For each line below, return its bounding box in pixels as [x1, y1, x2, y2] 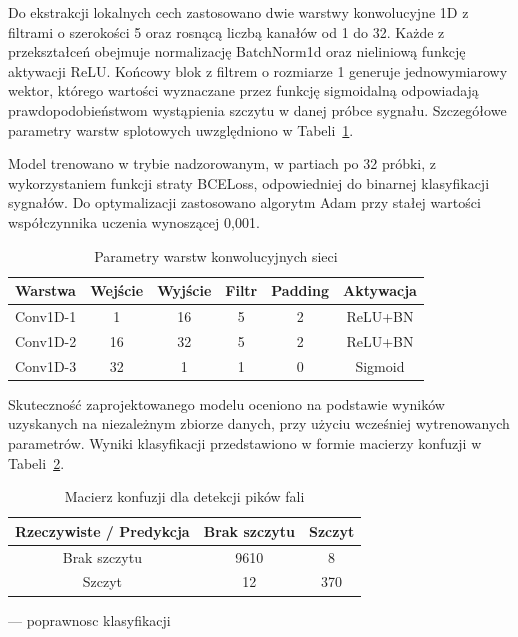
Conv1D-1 [15, 305, 77, 326]
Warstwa [15, 280, 76, 301]
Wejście [90, 280, 144, 301]
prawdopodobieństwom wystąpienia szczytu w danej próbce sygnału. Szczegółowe [8, 99, 507, 120]
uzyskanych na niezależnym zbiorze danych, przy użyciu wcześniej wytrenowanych [8, 413, 510, 434]
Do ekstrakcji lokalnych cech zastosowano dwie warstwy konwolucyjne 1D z [8, 2, 469, 22]
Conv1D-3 [15, 355, 77, 376]
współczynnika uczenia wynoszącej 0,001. [8, 211, 260, 232]
